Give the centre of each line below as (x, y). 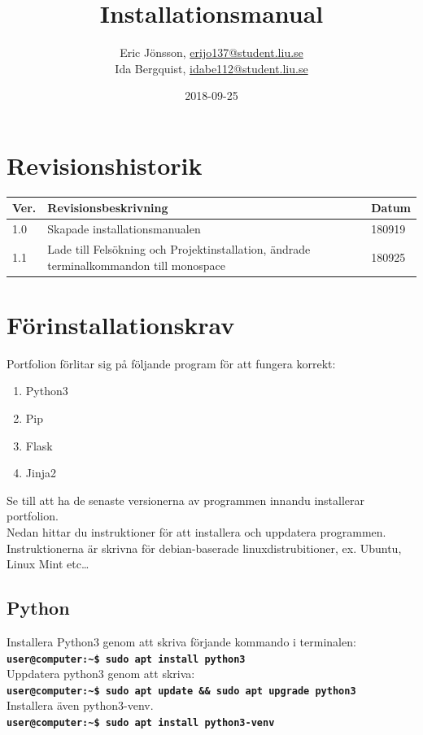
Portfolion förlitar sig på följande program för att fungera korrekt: (171, 363)
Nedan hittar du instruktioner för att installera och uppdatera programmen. (196, 532)
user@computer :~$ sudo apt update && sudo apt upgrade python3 (181, 691)
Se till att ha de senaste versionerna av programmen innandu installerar (186, 500)
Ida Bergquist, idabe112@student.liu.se (211, 68)
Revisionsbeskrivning (108, 208)
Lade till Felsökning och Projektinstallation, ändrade (179, 249)
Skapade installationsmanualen (124, 229)
